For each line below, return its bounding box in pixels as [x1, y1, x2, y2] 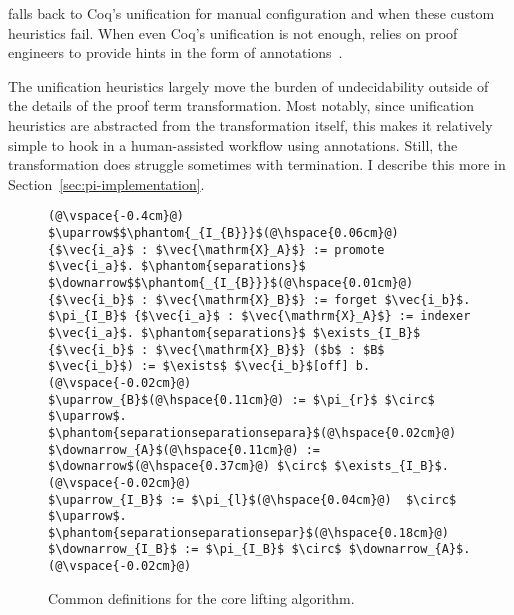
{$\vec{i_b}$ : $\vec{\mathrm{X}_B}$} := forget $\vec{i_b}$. [48, 292, 471, 307]
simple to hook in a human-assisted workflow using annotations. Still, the [8, 134, 458, 155]
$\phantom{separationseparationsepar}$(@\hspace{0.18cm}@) [48, 525, 449, 540]
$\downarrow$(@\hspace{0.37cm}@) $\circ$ [48, 459, 328, 474]
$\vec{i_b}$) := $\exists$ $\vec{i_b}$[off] [48, 359, 349, 374]
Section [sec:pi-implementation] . [8, 173, 205, 194]
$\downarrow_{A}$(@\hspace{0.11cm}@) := [48, 442, 321, 457]
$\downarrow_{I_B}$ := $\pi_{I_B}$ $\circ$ [48, 542, 342, 557]
